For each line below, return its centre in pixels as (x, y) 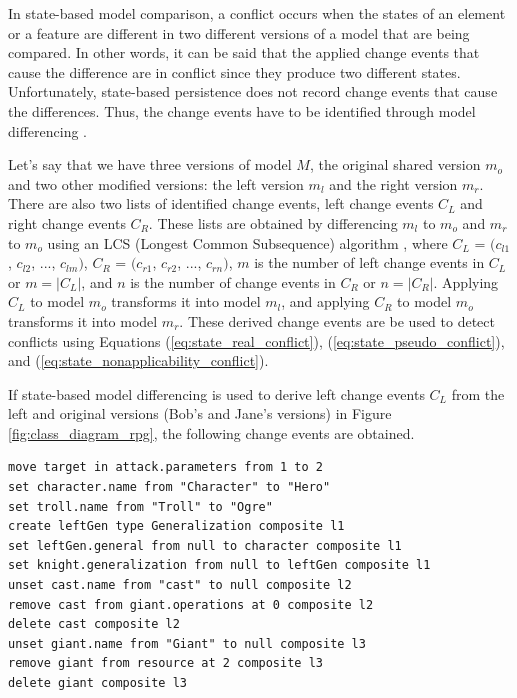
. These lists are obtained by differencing (273, 222)
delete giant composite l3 (97, 683)
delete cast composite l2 (94, 624)
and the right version (393, 183)
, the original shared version (395, 164)
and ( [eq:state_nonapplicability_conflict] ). (138, 360)
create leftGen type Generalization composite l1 (176, 526)
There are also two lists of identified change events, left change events (221, 203)
